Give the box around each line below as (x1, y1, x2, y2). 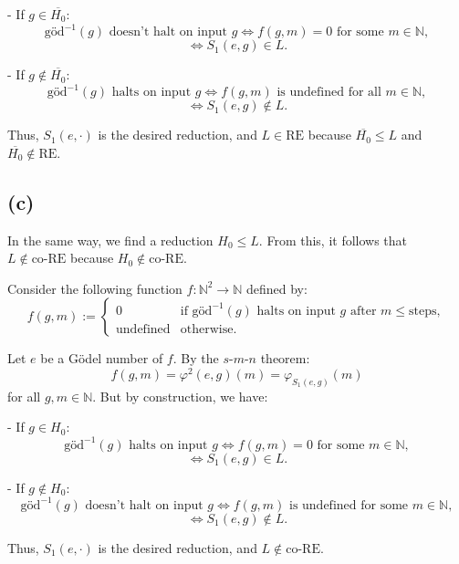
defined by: (245, 278, 308, 298)
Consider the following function (7, 278, 183, 298)
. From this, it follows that (258, 230, 408, 249)
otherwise (180, 322, 234, 336)
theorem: (260, 349, 310, 368)
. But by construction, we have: (92, 386, 268, 405)
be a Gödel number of (40, 349, 163, 368)
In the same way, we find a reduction (7, 230, 214, 249)
